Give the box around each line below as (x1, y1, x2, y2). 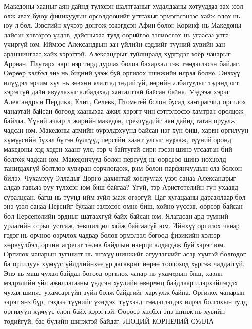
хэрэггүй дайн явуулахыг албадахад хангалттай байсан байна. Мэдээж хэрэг (4, 87, 230, 97)
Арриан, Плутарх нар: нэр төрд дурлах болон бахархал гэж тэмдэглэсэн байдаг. (4, 58, 241, 68)
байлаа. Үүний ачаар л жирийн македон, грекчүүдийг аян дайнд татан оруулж (4, 115, 235, 126)
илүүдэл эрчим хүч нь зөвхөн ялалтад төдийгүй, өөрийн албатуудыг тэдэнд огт (4, 77, 239, 87)
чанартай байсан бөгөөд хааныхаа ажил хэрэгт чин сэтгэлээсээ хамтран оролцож (4, 106, 244, 116)
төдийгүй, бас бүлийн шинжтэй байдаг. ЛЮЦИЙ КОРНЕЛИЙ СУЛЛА (4, 315, 214, 326)
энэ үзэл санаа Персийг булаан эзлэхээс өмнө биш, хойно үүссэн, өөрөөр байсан (4, 201, 243, 211)
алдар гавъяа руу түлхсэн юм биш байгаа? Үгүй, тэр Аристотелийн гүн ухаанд (4, 182, 238, 192)
